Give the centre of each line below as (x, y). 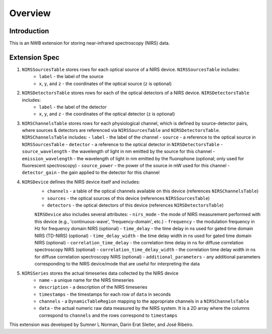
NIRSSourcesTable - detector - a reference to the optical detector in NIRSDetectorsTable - (122, 144)
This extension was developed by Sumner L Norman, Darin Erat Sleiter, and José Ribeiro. (101, 324)
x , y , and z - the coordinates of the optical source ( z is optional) (106, 84)
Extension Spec (35, 57)
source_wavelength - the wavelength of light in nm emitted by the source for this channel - (118, 152)
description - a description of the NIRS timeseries (93, 287)
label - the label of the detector (73, 107)
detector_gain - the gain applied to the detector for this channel (91, 173)
